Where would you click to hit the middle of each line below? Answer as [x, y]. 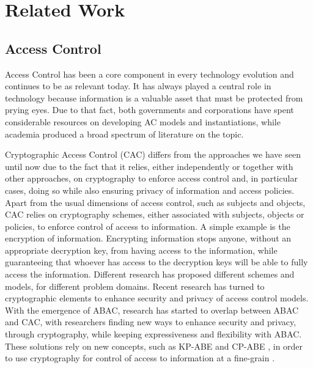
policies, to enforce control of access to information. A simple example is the [148, 226]
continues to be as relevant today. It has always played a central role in [138, 86]
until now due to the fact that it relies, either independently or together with [149, 166]
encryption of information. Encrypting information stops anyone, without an [148, 238]
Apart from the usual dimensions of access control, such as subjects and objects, [155, 202]
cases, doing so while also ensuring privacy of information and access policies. [150, 190]
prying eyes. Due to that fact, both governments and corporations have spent [149, 110]
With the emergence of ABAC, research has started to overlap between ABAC [152, 310]
